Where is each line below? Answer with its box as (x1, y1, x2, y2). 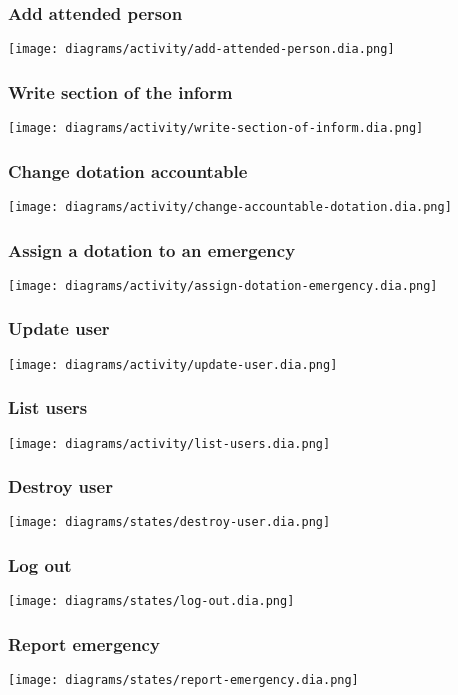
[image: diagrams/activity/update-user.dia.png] (8, 357, 338, 372)
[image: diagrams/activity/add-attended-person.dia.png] (8, 42, 395, 57)
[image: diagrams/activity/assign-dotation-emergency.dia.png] (8, 278, 438, 293)
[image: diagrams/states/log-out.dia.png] (8, 594, 295, 609)
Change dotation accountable (8, 158, 248, 183)
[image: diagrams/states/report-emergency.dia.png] (8, 673, 359, 688)
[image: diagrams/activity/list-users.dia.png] (8, 436, 331, 451)
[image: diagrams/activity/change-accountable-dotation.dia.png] (8, 199, 452, 214)
